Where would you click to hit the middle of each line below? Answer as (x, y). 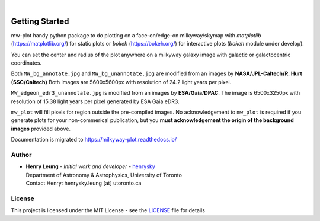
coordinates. (26, 63)
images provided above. (41, 129)
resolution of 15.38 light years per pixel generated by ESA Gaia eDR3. (95, 101)
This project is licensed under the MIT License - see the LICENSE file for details (108, 210)
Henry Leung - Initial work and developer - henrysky (90, 166)
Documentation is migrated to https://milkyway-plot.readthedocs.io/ (94, 140)
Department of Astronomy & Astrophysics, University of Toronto (104, 175)
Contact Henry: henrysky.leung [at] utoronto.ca (84, 183)
